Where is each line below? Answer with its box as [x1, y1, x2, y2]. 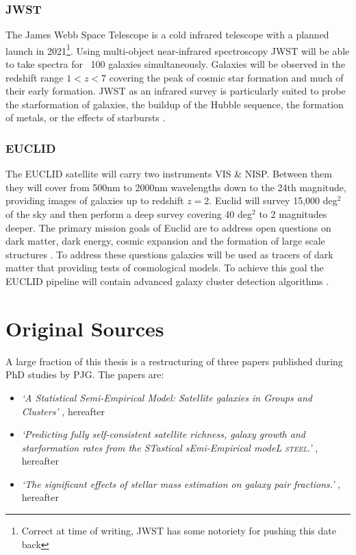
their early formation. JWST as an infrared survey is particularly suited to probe [5, 84, 346, 98]
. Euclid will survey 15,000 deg [209, 193, 338, 208]
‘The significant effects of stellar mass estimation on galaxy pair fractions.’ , [21, 476, 341, 491]
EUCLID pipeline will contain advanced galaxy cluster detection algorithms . [5, 274, 329, 288]
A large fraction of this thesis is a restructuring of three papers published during [5, 354, 343, 368]
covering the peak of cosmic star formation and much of [109, 70, 344, 84]
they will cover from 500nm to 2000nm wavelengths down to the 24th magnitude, [5, 180, 346, 194]
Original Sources [5, 314, 164, 342]
